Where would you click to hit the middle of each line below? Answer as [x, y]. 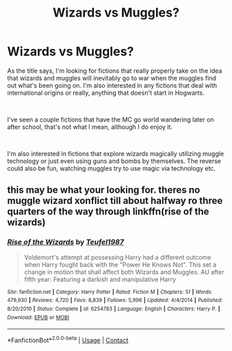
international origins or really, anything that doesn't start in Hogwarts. [106, 93]
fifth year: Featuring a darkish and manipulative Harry [100, 279]
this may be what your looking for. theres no [104, 190]
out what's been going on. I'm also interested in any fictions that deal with [112, 85]
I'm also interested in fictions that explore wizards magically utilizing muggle [116, 153]
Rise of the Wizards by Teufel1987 [66, 242]
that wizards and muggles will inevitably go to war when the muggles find [112, 78]
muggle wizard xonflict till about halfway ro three [115, 201]
